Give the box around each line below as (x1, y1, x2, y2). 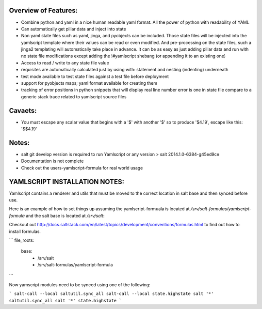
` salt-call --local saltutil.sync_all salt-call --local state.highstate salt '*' (9, 291, 214, 296)
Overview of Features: (9, 6, 78, 15)
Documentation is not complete (21, 158, 84, 164)
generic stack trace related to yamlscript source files (21, 93, 127, 99)
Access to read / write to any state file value (21, 60, 109, 65)
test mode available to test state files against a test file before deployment (21, 73, 169, 79)
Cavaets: (9, 107, 37, 115)
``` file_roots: (9, 237, 34, 243)
